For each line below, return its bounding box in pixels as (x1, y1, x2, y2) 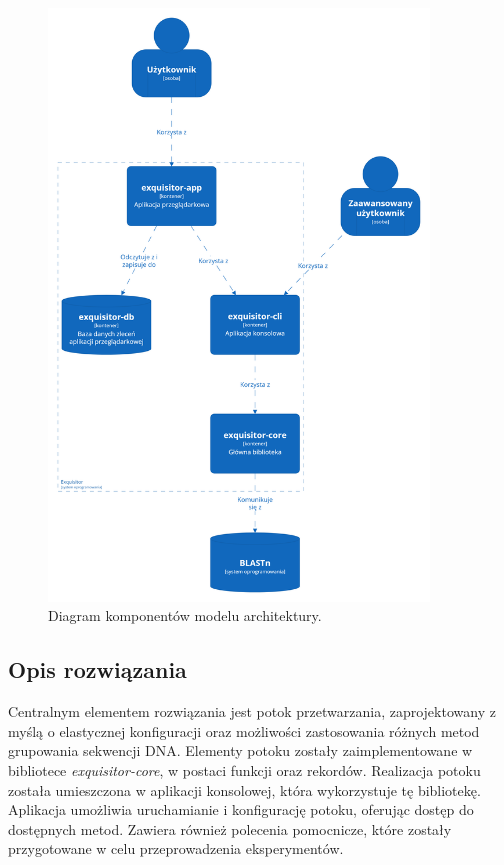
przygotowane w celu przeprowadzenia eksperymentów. (8, 838, 344, 859)
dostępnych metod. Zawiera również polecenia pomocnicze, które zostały (8, 818, 452, 839)
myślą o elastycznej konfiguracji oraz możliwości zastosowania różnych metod (8, 720, 480, 741)
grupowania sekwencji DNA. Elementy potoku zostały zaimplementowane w (8, 740, 473, 761)
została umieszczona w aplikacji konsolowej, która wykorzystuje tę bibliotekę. (8, 779, 481, 800)
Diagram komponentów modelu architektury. (48, 605, 322, 626)
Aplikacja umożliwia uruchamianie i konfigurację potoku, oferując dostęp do (8, 799, 474, 820)
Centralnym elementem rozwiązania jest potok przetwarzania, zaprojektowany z (8, 701, 496, 722)
